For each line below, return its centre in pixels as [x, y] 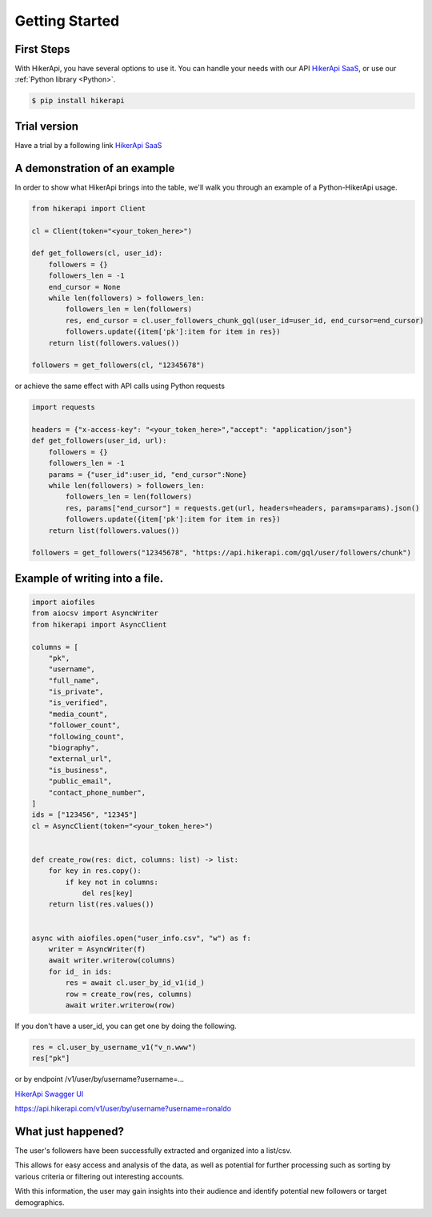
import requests [64, 407]
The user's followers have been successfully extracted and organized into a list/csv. [153, 1151]
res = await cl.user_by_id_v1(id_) [135, 983]
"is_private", [76, 692]
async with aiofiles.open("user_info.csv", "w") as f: [141, 938]
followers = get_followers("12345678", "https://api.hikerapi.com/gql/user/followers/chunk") [222, 553]
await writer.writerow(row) [120, 1005]
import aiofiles [64, 602]
